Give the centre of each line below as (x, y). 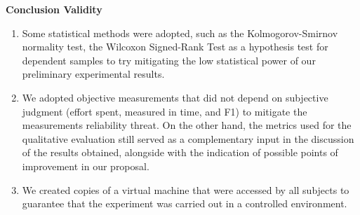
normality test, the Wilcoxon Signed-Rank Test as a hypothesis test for (175, 47)
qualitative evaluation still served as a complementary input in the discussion (188, 138)
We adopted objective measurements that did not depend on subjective (175, 97)
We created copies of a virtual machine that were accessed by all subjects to (186, 189)
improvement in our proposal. (86, 166)
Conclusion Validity (54, 9)
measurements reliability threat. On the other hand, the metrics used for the (187, 125)
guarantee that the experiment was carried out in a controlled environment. (185, 203)
